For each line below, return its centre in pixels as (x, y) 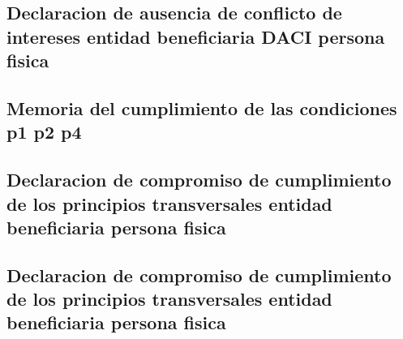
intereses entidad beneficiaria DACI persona (196, 36)
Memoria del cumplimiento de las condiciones (202, 107)
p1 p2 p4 (44, 132)
